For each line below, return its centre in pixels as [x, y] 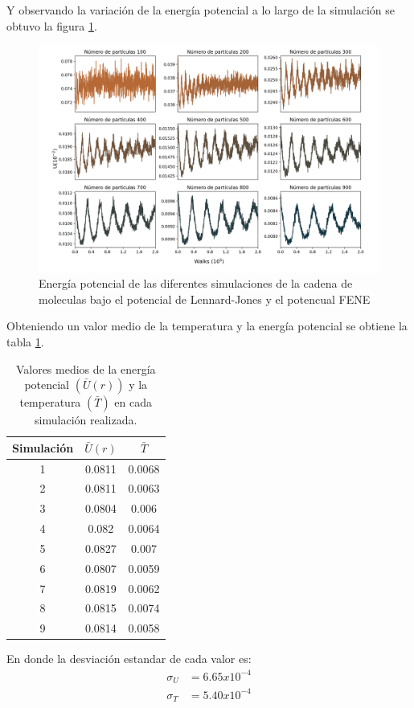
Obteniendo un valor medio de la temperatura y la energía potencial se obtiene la [207, 326]
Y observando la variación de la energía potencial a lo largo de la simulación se [201, 10]
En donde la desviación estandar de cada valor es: [129, 659]
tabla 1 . [25, 341]
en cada [133, 402]
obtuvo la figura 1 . [52, 25]
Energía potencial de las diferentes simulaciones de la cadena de [196, 283]
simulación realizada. [86, 420]
